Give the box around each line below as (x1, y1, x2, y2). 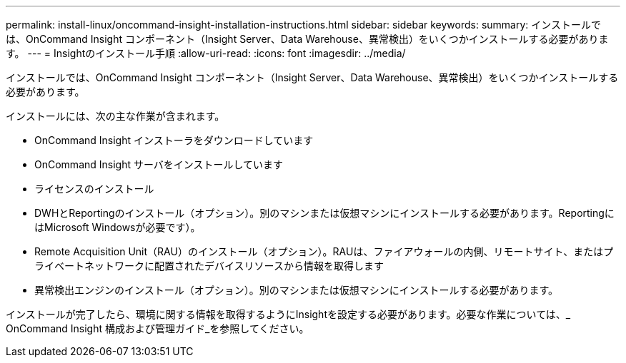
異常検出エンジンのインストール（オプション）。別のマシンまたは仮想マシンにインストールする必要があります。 (34, 284, 559, 296)
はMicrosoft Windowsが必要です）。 (34, 221, 201, 233)
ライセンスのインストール (34, 183, 154, 195)
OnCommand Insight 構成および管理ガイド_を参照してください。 (6, 322, 309, 334)
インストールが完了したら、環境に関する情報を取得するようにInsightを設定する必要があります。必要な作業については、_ (6, 308, 571, 320)
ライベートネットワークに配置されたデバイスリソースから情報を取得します (34, 260, 384, 272)
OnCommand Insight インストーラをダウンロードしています (34, 134, 314, 146)
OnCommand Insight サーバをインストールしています (34, 158, 284, 170)
